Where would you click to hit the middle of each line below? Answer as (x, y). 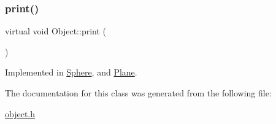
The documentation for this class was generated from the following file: (138, 93)
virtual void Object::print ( (56, 31)
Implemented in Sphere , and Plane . (71, 72)
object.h (20, 113)
